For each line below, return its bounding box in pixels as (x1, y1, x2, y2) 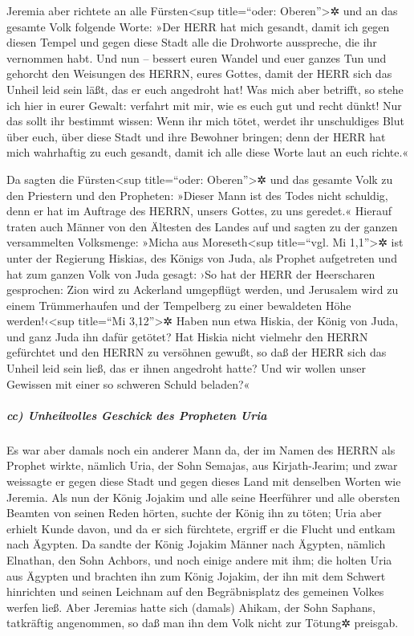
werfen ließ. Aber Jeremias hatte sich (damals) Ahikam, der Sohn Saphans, (6, 598, 375, 615)
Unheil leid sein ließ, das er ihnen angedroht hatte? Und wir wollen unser (6, 360, 367, 377)
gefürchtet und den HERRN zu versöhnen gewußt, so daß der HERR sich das (6, 344, 387, 361)
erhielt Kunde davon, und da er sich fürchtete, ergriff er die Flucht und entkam (6, 520, 396, 536)
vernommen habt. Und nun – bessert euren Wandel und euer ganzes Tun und (6, 49, 387, 66)
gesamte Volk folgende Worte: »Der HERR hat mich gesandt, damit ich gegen (6, 18, 390, 35)
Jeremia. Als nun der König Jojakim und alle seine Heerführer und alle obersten (6, 488, 400, 505)
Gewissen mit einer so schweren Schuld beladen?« (6, 375, 250, 392)
